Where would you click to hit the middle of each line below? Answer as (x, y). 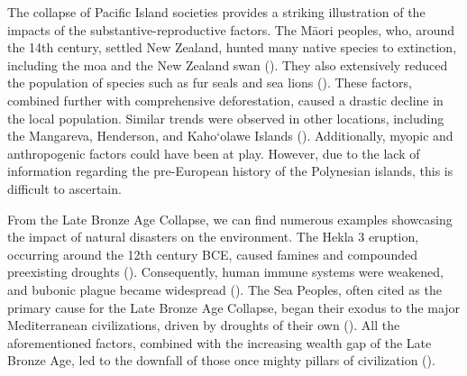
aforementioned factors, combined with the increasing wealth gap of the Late (220, 342)
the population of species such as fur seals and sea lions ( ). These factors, (210, 83)
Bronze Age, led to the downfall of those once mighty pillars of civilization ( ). (221, 360)
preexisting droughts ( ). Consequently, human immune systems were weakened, (225, 272)
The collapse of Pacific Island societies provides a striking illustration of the (216, 12)
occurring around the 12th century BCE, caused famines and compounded (212, 254)
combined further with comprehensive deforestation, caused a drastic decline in (225, 100)
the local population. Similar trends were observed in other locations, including (226, 118)
